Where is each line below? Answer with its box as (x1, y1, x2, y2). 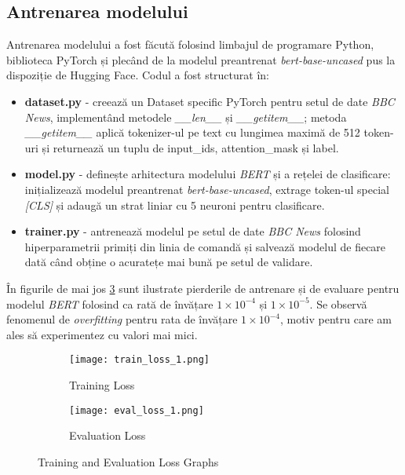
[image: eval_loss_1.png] (69, 404, 204, 416)
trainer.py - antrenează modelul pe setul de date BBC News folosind (24, 223, 361, 239)
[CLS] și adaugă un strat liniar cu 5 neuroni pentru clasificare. (24, 196, 325, 213)
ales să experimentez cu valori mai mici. (6, 326, 198, 342)
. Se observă (309, 295, 367, 312)
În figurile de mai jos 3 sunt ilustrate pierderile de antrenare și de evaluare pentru (6, 280, 400, 296)
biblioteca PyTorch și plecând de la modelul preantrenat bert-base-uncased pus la (6, 51, 396, 68)
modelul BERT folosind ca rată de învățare (6, 295, 213, 312)
